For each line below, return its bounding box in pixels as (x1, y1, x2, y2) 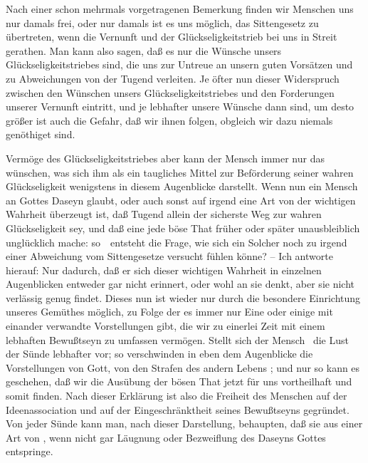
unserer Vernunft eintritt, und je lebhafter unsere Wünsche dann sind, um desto (6, 99, 354, 114)
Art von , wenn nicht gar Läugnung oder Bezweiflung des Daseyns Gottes (6, 430, 326, 444)
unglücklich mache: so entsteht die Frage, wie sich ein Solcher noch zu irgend (6, 234, 347, 249)
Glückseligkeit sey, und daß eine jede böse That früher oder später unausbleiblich (6, 220, 360, 235)
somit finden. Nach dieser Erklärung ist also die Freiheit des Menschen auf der (6, 388, 347, 403)
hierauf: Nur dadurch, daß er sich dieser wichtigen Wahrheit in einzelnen (6, 262, 322, 277)
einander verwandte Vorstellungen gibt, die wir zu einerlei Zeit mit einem (6, 318, 325, 333)
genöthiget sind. (6, 127, 75, 142)
